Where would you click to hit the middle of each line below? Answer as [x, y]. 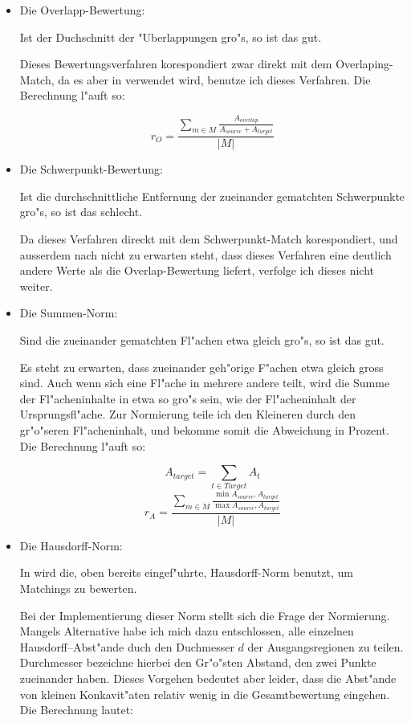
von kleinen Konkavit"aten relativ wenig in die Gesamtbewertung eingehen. [205, 694]
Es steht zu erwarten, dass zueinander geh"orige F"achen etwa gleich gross [201, 367]
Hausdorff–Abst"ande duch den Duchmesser [127, 646]
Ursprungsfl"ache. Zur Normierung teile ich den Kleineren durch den [188, 414]
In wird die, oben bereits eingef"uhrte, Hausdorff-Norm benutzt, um [186, 572]
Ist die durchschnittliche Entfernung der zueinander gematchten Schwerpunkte [212, 196]
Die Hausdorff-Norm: [71, 545]
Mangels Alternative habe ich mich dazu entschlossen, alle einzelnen [187, 631]
